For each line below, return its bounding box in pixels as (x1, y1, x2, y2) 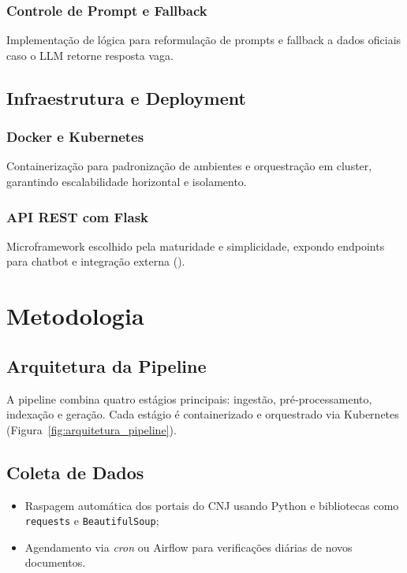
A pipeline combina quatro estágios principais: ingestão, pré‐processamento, (6, 390, 372, 407)
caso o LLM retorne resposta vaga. (6, 47, 174, 63)
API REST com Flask (6, 207, 149, 226)
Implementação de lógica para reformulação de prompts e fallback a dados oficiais (6, 32, 401, 48)
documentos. (24, 554, 86, 571)
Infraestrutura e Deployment (6, 85, 246, 110)
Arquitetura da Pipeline (6, 353, 207, 378)
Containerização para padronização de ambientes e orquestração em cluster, (6, 158, 372, 174)
